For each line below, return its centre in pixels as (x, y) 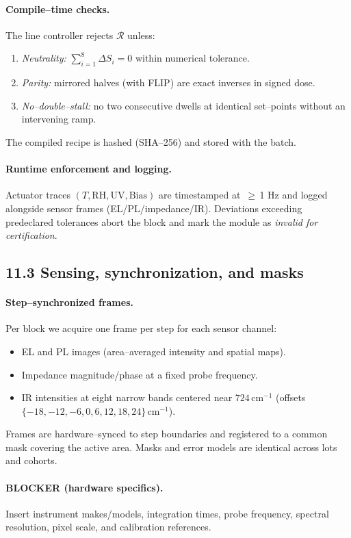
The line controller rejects (60, 35)
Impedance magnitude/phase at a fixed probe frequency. (140, 374)
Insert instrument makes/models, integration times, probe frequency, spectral (167, 513)
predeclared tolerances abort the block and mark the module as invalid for (162, 221)
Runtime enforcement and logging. (89, 169)
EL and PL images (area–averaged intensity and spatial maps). (154, 351)
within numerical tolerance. (192, 58)
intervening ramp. (59, 119)
